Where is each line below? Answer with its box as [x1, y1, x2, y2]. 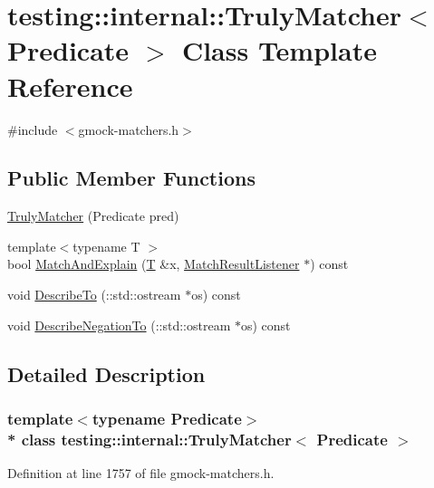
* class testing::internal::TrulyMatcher [7, 427, 292, 450]
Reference [7, 67, 133, 104]
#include [7, 120, 58, 139]
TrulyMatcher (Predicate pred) [7, 206, 179, 225]
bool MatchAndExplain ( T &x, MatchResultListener [7, 254, 300, 273]
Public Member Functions [7, 164, 256, 192]
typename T [72, 236, 140, 255]
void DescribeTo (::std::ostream [7, 285, 181, 304]
